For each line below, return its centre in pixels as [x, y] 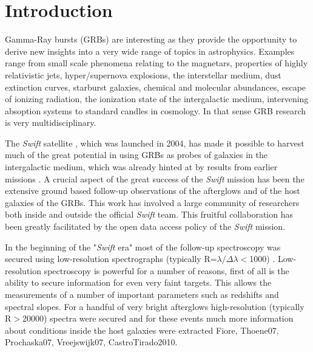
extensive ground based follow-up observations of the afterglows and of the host [153, 191]
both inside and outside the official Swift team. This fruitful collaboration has [149, 214]
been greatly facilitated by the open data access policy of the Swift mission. [145, 226]
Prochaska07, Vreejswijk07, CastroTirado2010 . [91, 342]
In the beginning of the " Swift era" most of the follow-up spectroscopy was [143, 247]
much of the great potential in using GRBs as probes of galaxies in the [136, 155]
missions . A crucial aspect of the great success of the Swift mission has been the [155, 178]
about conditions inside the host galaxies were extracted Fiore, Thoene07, [142, 330]
